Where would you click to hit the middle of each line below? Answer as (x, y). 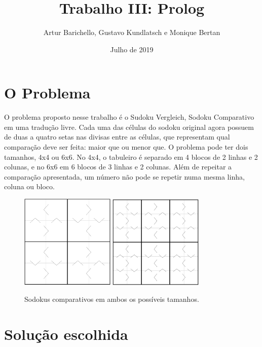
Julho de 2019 (132, 49)
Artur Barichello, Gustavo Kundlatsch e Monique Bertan (132, 32)
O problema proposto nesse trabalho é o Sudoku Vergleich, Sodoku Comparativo (129, 117)
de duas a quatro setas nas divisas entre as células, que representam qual (117, 137)
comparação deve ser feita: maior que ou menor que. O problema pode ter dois (126, 147)
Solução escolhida (66, 334)
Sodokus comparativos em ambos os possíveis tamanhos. (112, 299)
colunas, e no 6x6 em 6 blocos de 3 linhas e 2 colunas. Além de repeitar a (118, 167)
